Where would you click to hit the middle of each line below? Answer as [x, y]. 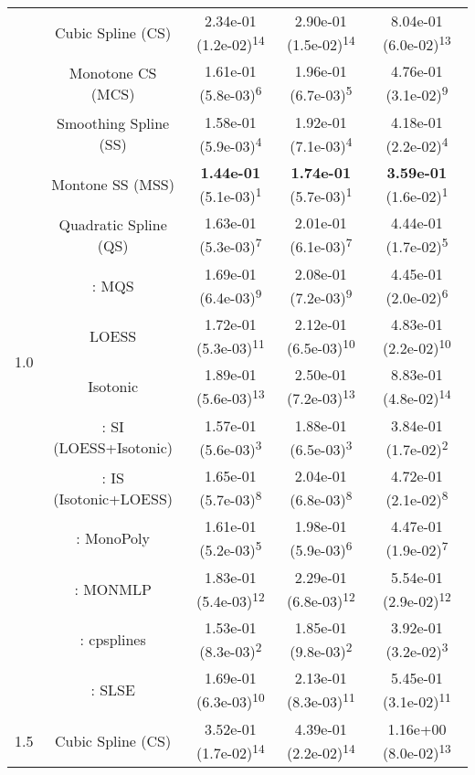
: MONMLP [113, 589]
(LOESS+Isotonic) [113, 448]
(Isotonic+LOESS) [113, 498]
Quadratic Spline [113, 224]
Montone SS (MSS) [113, 185]
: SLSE [113, 690]
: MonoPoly [113, 538]
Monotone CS [113, 72]
